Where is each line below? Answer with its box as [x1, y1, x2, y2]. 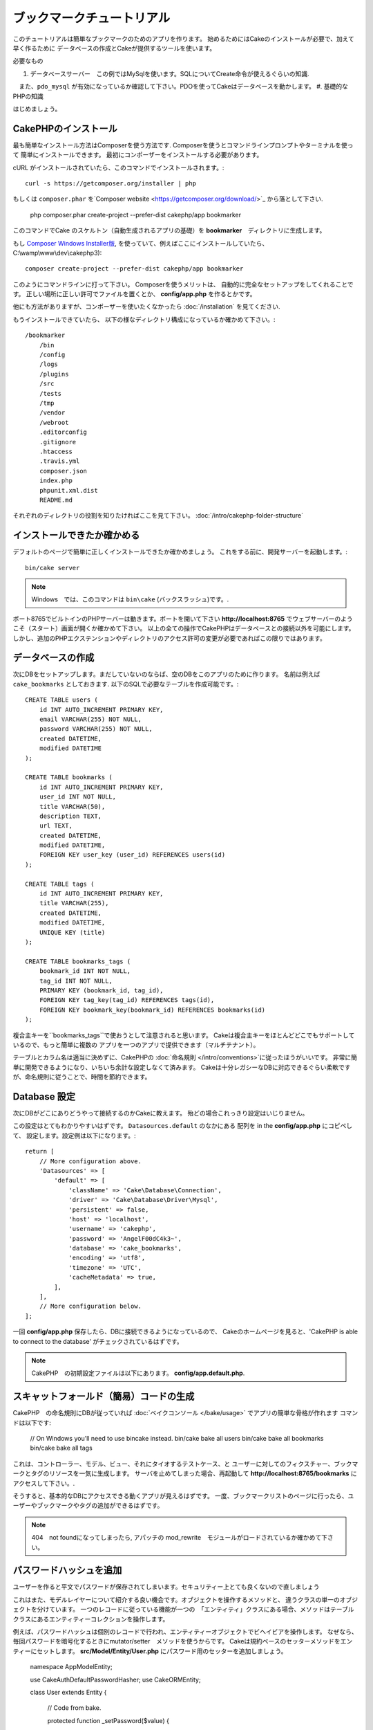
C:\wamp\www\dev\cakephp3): [12, 248, 102, 257]
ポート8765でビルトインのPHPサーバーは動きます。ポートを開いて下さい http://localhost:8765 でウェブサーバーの [12, 614, 341, 623]
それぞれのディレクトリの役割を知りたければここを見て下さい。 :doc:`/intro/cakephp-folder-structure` [12, 511, 304, 520]
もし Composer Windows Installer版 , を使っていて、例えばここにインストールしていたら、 [12, 239, 269, 247]
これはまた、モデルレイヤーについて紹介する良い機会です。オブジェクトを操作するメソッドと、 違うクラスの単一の [12, 1595, 340, 1603]
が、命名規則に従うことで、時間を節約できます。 [12, 1073, 151, 1081]
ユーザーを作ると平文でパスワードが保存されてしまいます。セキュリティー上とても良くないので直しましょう [12, 1583, 320, 1591]
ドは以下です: [12, 1419, 52, 1427]
